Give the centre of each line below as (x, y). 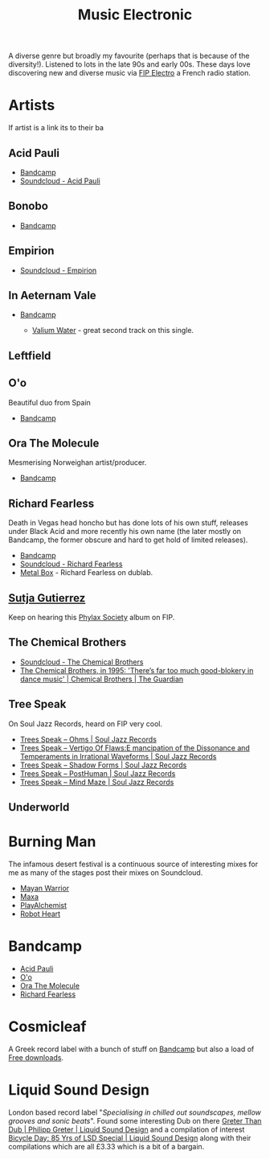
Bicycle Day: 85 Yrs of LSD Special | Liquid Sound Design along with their (130, 1138)
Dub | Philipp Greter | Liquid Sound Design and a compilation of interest (127, 1129)
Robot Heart (40, 914)
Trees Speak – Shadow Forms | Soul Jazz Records (103, 765)
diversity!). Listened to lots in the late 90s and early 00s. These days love (129, 64)
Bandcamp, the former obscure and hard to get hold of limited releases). (128, 540)
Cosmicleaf (47, 1027)
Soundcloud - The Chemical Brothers (82, 662)
